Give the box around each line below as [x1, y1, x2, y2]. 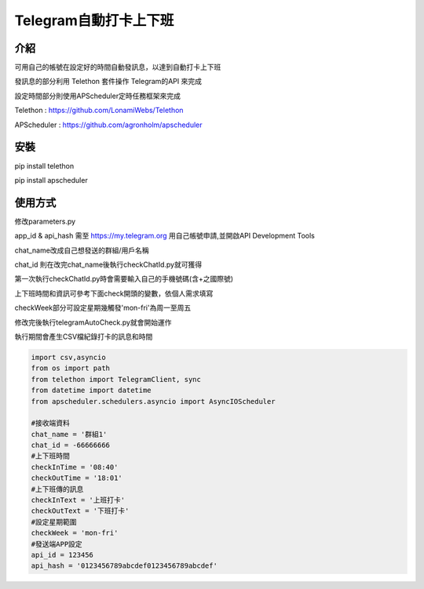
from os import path [31, 364, 110, 373]
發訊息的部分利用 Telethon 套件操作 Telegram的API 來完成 [14, 77, 202, 86]
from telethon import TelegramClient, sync [31, 375, 202, 384]
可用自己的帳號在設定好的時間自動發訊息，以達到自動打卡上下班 [14, 63, 221, 72]
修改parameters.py [14, 216, 76, 226]
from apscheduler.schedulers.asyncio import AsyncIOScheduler [31, 397, 276, 405]
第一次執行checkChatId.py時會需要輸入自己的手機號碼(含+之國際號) [14, 275, 234, 284]
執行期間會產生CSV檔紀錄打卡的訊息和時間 [14, 332, 153, 341]
